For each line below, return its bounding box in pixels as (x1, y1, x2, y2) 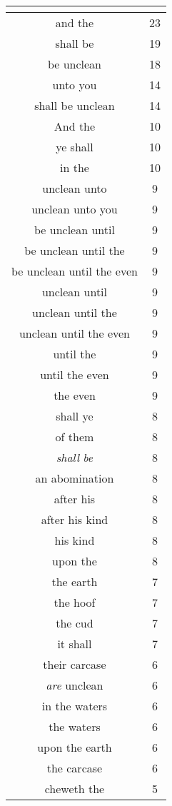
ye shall (56, 138, 93, 155)
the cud (56, 615, 93, 631)
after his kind (41, 511, 108, 528)
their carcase (43, 656, 106, 672)
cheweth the (44, 780, 105, 797)
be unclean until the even (11, 263, 138, 279)
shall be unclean (34, 97, 115, 114)
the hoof (54, 594, 96, 610)
